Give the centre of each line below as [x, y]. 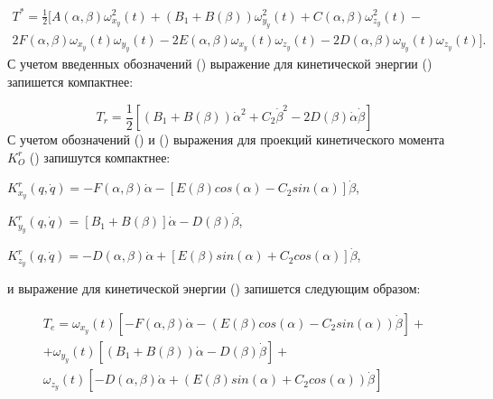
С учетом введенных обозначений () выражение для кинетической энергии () [220, 64]
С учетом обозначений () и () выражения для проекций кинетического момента [226, 139]
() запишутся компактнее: [100, 157]
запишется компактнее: [70, 81]
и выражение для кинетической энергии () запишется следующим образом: [214, 288]
